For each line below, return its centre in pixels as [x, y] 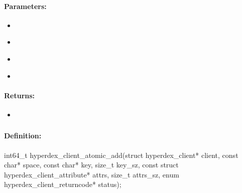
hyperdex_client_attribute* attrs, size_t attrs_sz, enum [92, 174]
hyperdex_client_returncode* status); [63, 184]
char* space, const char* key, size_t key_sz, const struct [91, 165]
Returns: [20, 95]
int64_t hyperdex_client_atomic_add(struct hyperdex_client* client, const [121, 155]
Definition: [23, 136]
